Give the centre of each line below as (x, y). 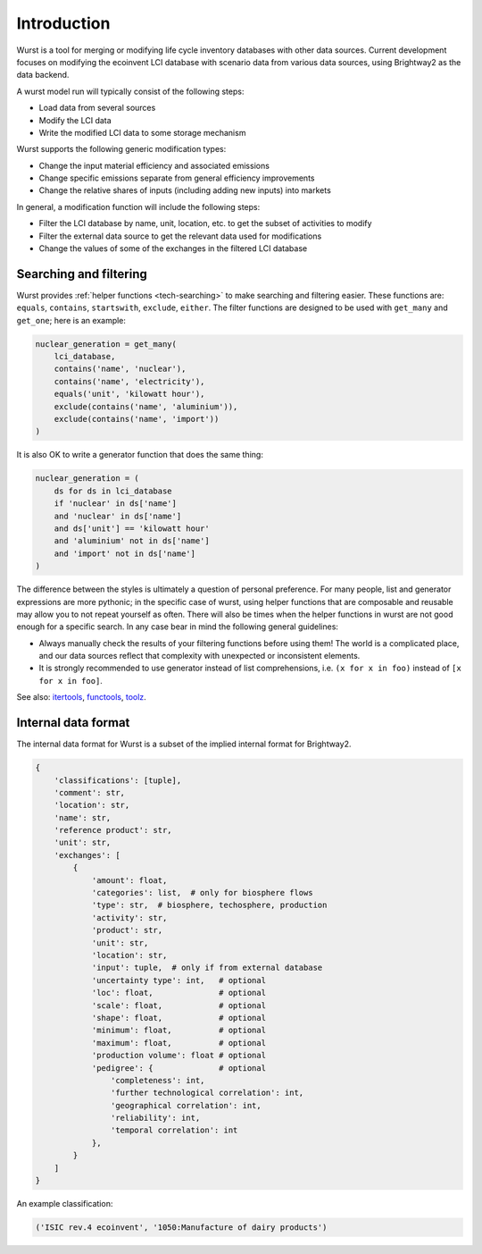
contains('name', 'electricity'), (129, 381)
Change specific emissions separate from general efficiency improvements (177, 178)
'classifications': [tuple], (118, 780)
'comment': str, (89, 792)
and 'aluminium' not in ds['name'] (132, 541)
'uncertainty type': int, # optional (179, 980)
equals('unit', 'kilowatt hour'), (129, 394)
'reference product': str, (113, 830)
